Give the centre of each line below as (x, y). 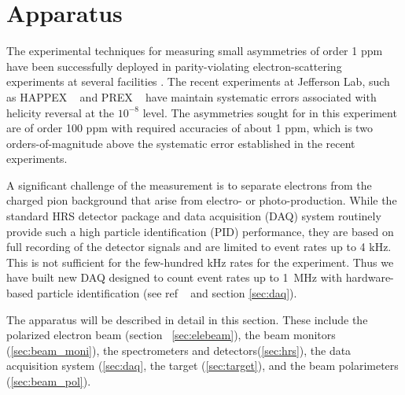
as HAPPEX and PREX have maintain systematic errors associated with (191, 96)
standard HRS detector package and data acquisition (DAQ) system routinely (194, 216)
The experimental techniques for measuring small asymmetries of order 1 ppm (195, 51)
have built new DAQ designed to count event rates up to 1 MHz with (174, 277)
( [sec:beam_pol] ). (49, 381)
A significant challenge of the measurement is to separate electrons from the (189, 185)
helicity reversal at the (61, 112)
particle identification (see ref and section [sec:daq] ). (167, 293)
